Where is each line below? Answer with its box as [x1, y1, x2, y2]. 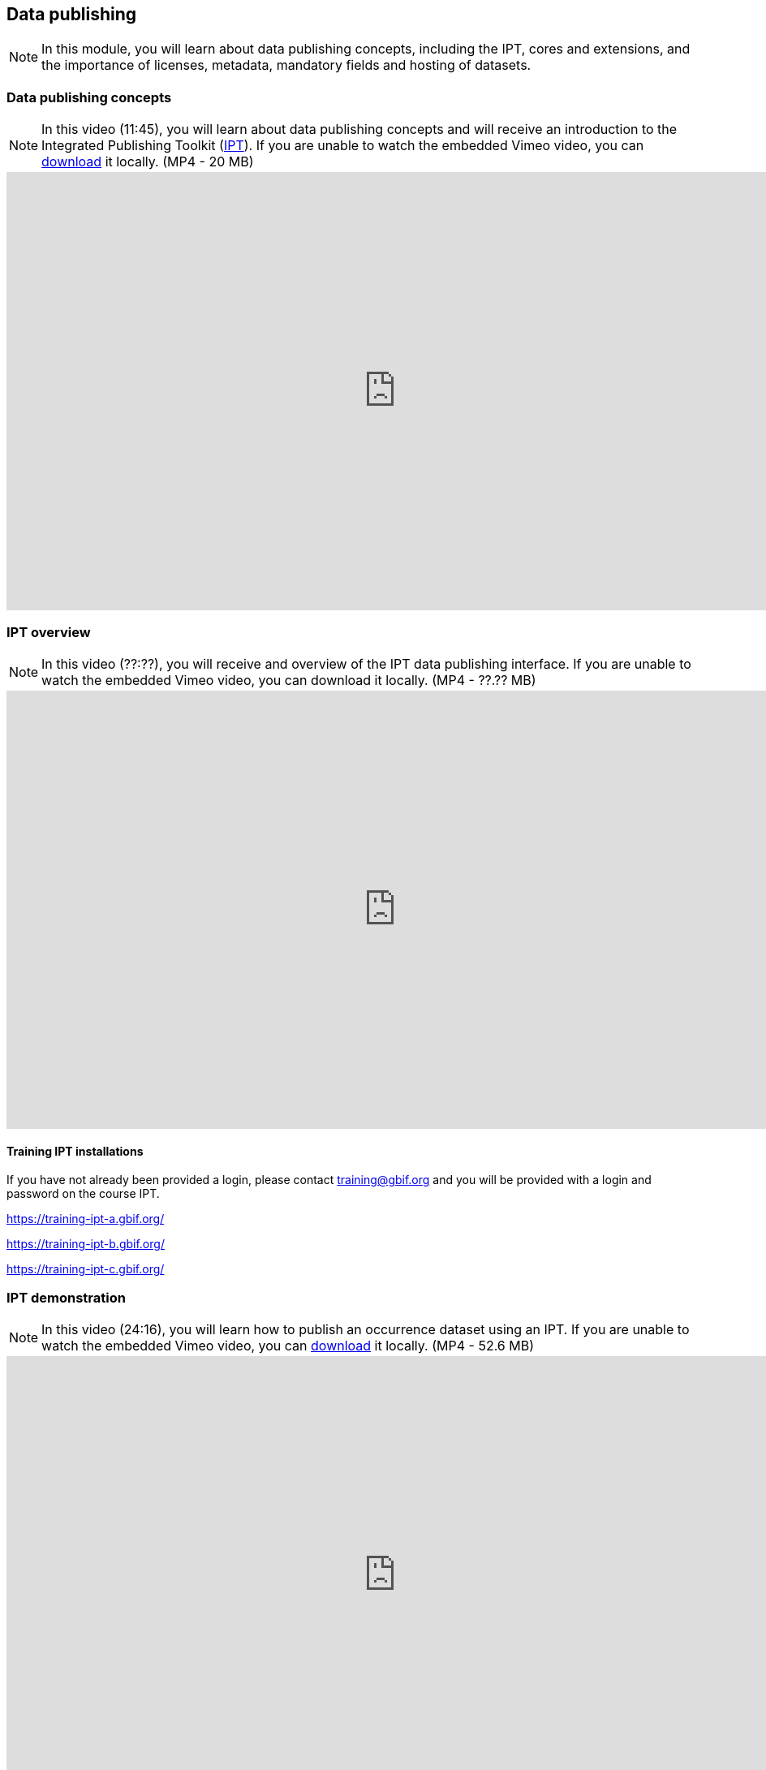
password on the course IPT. [6, 1186, 160, 1201]
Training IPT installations [6, 1143, 144, 1158]
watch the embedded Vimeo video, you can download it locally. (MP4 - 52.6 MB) [41, 1337, 535, 1354]
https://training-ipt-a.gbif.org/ [6, 1212, 165, 1226]
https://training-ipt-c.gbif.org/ [6, 1262, 165, 1277]
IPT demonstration [6, 1289, 126, 1306]
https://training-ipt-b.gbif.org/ [6, 1237, 165, 1251]
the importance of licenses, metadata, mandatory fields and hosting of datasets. [41, 57, 531, 74]
